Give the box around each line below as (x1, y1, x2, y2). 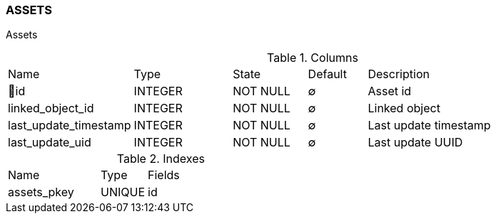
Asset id (368, 84, 412, 99)
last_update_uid (8, 135, 91, 150)
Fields (148, 168, 180, 183)
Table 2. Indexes (116, 151, 205, 166)
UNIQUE (101, 185, 146, 200)
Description (368, 67, 430, 82)
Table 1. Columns (267, 50, 358, 65)
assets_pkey (8, 185, 74, 200)
